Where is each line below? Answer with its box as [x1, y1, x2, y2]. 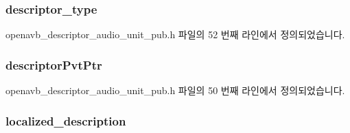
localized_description [5, 112, 126, 129]
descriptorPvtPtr [5, 56, 102, 73]
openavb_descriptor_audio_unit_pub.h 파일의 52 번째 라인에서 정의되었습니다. [5, 27, 345, 42]
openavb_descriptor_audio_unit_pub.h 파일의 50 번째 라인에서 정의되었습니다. [5, 83, 345, 98]
